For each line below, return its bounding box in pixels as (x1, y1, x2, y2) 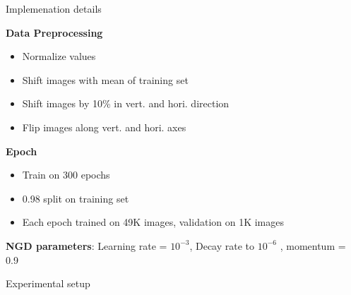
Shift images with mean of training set (22, 72, 189, 87)
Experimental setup (6, 276, 90, 291)
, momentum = (280, 238, 346, 253)
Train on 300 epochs (22, 167, 110, 182)
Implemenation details (6, 1, 102, 16)
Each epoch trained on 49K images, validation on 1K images (22, 215, 285, 229)
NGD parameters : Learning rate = (6, 238, 167, 253)
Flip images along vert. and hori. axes (22, 119, 186, 134)
